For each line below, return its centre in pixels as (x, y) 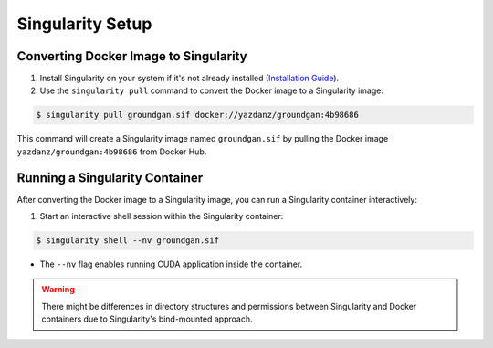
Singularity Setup (84, 24)
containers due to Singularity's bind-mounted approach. (147, 319)
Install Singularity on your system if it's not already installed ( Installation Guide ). (189, 79)
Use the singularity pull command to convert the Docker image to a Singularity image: (211, 90)
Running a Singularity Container (110, 178)
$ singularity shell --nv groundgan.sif (127, 241)
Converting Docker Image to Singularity (132, 56)
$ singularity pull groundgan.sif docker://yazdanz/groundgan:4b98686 (198, 115)
